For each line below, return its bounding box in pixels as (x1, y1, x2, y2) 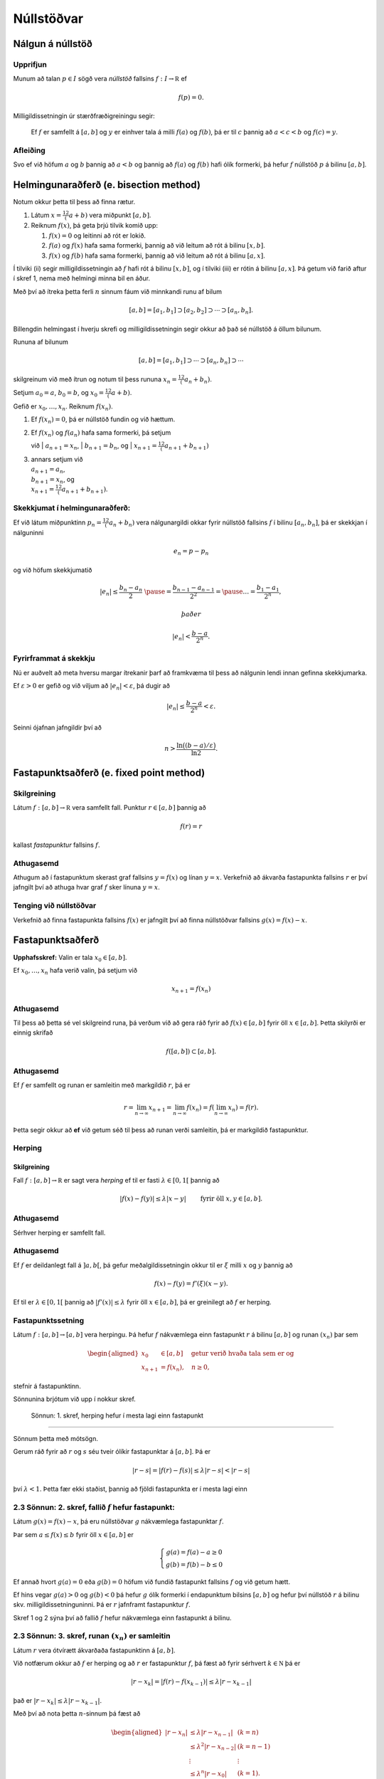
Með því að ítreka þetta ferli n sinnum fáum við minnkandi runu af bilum (13, 287, 222, 295)
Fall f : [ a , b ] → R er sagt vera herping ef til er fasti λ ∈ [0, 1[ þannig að (13, 1176, 220, 1184)
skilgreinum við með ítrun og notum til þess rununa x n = (13, 374, 177, 385)
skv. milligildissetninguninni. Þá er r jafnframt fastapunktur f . (13, 1600, 191, 1609)
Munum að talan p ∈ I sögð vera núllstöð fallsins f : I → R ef (13, 75, 188, 83)
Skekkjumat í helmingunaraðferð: (13, 503, 131, 513)
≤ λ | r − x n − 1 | (190, 1728, 233, 1738)
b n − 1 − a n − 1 (172, 584, 215, 593)
